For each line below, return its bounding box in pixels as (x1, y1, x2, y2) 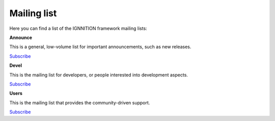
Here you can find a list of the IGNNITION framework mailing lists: (9, 25, 147, 31)
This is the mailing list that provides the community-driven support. (9, 99, 150, 106)
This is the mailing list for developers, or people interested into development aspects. (9, 71, 188, 78)
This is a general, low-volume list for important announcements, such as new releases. (9, 44, 191, 50)
